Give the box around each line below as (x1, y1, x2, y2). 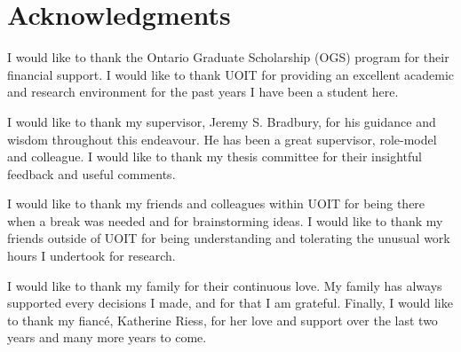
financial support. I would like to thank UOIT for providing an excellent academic (7, 65, 455, 83)
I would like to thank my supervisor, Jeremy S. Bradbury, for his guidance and (7, 112, 436, 130)
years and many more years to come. (7, 328, 207, 347)
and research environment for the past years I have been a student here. (7, 82, 399, 101)
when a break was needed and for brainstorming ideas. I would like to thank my (7, 211, 443, 230)
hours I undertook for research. (7, 246, 176, 265)
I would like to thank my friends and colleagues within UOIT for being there (7, 194, 425, 213)
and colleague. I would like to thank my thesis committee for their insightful (7, 147, 422, 166)
